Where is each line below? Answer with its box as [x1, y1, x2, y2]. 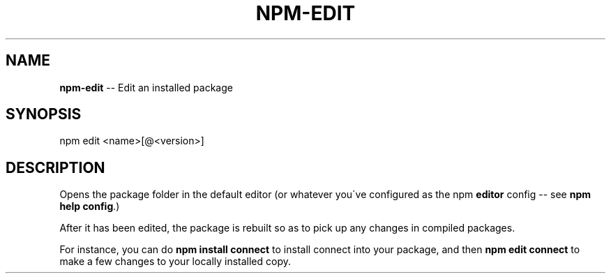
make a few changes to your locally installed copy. [59, 255, 292, 268]
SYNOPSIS [6, 105, 82, 123]
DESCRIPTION [6, 158, 105, 176]
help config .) [59, 200, 120, 213]
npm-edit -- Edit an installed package [59, 81, 233, 93]
